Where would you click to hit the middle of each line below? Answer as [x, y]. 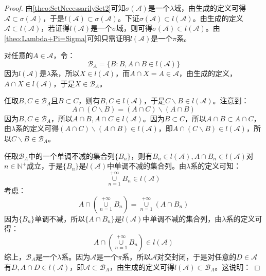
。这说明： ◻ [237, 266]
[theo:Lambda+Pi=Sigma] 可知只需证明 [67, 38]
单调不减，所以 [60, 218]
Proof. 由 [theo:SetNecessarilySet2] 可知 [65, 8]
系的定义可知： [216, 166]
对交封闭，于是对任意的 [197, 256]
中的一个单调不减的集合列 [72, 155]
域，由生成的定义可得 [210, 8]
